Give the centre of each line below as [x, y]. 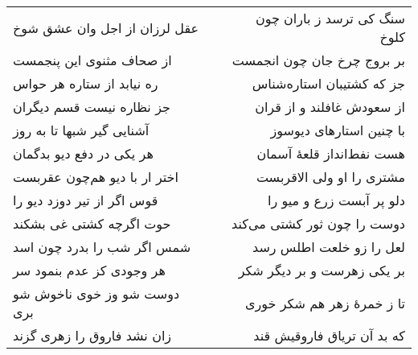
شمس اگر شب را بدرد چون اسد [102, 247]
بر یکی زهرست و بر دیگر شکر [322, 270]
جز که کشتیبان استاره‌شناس [328, 83]
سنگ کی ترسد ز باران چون [330, 18]
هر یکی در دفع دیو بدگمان [83, 153]
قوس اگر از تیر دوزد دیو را [86, 200]
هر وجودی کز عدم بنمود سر [89, 270]
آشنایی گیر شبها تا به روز [81, 130]
